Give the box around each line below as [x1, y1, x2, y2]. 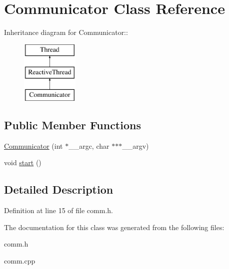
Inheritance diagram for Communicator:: [4, 27, 128, 37]
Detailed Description [4, 182, 113, 197]
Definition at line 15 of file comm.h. [4, 205, 113, 216]
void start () [4, 157, 41, 168]
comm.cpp [4, 256, 35, 266]
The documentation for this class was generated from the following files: [4, 222, 224, 232]
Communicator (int [4, 140, 63, 151]
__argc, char [68, 140, 109, 151]
